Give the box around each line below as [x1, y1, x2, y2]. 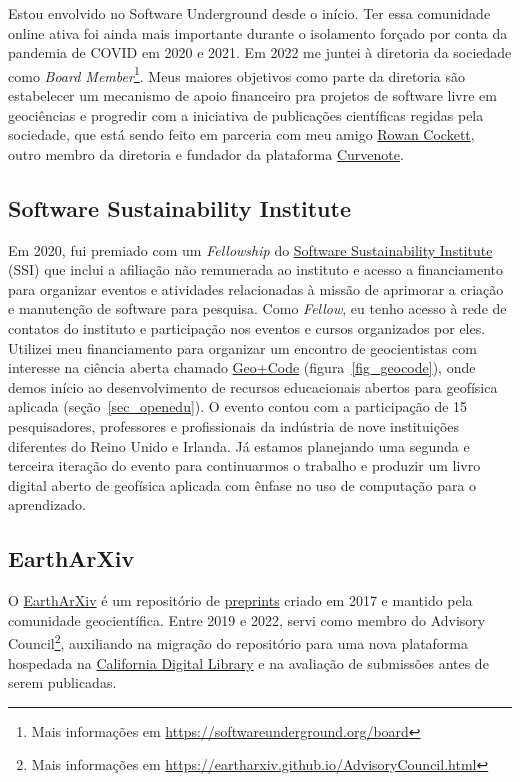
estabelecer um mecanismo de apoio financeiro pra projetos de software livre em [8, 85, 497, 106]
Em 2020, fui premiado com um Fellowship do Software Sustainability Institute [8, 239, 493, 260]
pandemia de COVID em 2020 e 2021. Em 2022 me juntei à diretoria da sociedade [8, 42, 512, 63]
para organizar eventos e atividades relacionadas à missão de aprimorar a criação [8, 278, 504, 299]
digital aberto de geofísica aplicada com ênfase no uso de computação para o [8, 474, 477, 495]
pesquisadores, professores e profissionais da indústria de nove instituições [8, 415, 460, 436]
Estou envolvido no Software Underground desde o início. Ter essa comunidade [8, 3, 491, 23]
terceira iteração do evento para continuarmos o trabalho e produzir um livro [8, 455, 481, 476]
